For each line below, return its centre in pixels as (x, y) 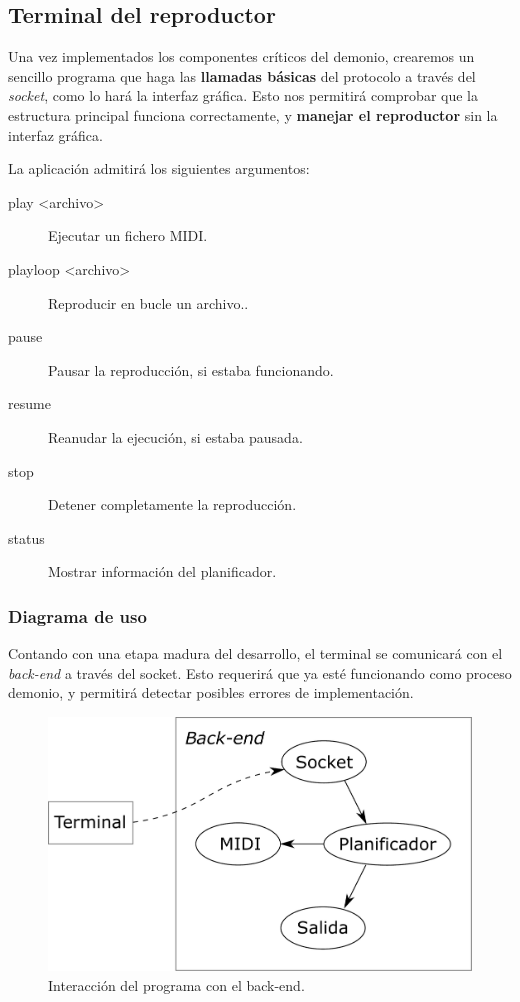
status (26, 537)
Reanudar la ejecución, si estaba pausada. (175, 436)
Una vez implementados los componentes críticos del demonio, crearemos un (241, 56)
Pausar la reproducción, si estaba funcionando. (191, 369)
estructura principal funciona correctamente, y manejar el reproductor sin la (253, 114)
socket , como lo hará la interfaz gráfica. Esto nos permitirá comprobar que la (243, 95)
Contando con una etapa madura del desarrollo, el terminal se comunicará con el (255, 653)
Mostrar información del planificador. (162, 571)
